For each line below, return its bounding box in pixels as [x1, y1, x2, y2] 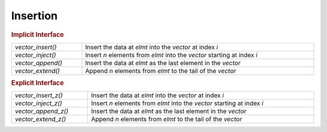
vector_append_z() [15, 107, 69, 116]
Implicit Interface [11, 30, 64, 39]
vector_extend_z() [15, 115, 67, 124]
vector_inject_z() [15, 99, 62, 108]
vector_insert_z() [15, 91, 63, 99]
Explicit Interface [11, 79, 64, 87]
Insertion [11, 9, 58, 22]
